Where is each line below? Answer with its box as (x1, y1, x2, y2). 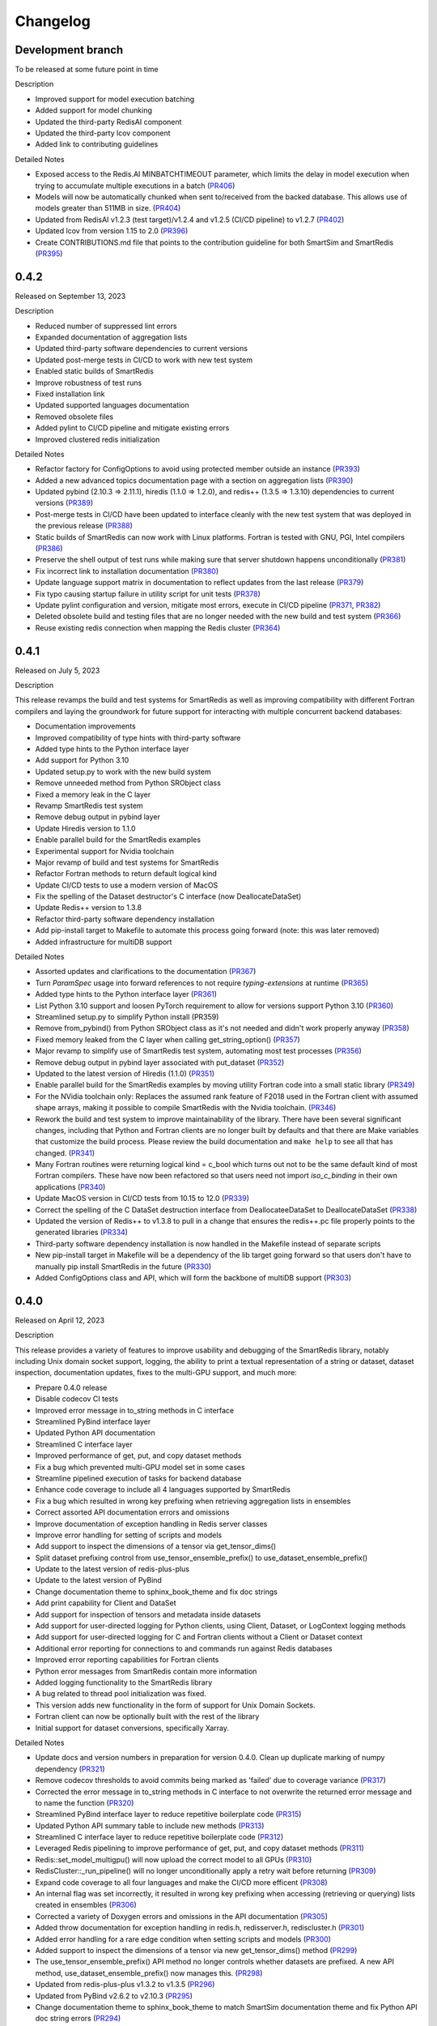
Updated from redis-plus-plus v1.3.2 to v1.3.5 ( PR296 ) (35, 1980, 215, 1990)
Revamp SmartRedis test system (35, 801, 143, 810)
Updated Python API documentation (35, 1428, 155, 1438)
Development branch (15, 43, 124, 57)
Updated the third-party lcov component (35, 128, 171, 138)
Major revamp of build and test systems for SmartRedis (35, 857, 219, 867)
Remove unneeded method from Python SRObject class (35, 778, 222, 788)
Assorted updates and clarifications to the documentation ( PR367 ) (35, 967, 257, 977)
